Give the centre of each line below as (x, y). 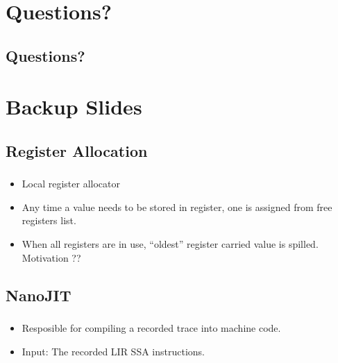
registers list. (49, 220)
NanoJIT (39, 295)
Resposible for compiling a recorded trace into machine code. (151, 327)
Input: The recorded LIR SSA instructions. (113, 351)
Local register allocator (71, 184)
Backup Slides (74, 107)
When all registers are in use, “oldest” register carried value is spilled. (170, 244)
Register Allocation (77, 150)
